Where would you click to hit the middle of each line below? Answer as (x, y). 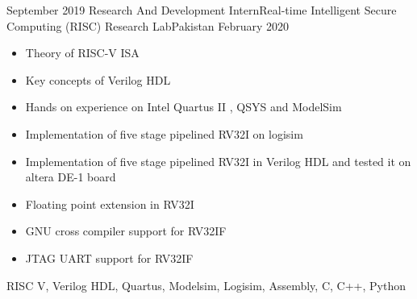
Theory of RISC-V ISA (82, 53)
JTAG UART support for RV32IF (109, 257)
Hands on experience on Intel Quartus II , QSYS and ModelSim (183, 107)
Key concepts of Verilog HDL (98, 79)
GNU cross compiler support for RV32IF (126, 231)
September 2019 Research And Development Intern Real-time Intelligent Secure (202, 10)
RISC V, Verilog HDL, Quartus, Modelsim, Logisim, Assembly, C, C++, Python (206, 285)
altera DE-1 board (71, 177)
